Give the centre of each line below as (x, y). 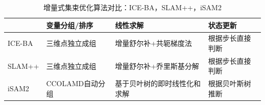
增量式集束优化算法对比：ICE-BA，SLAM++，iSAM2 (132, 7)
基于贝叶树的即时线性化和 (158, 83)
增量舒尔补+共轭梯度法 (153, 43)
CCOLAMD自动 (72, 83)
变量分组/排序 (70, 25)
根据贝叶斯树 (230, 83)
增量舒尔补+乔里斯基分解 (157, 65)
